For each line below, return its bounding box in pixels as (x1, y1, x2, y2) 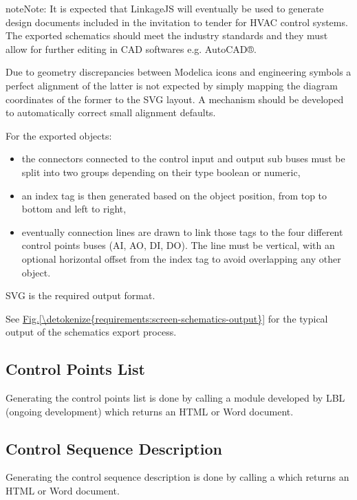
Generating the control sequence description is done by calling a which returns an (6, 470, 349, 484)
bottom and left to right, (21, 202, 127, 216)
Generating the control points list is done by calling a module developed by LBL (6, 391, 345, 405)
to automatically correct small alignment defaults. (6, 105, 216, 120)
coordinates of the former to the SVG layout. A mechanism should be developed (6, 91, 344, 106)
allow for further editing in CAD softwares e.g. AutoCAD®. (6, 41, 257, 56)
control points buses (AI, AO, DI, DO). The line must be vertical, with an (21, 238, 335, 252)
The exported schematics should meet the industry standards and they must (6, 28, 328, 43)
